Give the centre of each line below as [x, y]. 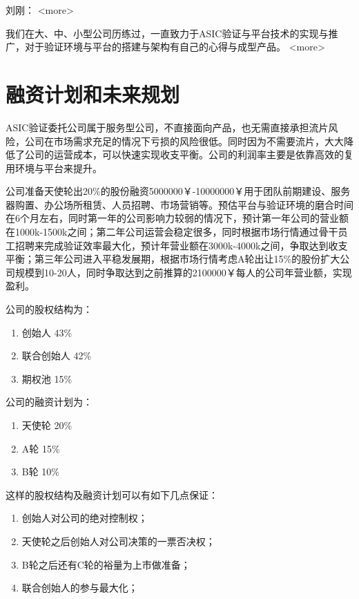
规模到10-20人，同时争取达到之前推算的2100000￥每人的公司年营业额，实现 [183, 272]
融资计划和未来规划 [93, 94]
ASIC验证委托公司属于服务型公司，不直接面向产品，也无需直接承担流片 [167, 127]
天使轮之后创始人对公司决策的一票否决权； [118, 541]
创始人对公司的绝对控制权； [85, 518]
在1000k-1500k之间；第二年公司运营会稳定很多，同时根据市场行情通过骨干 [172, 232]
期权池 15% [47, 378]
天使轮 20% [47, 425]
